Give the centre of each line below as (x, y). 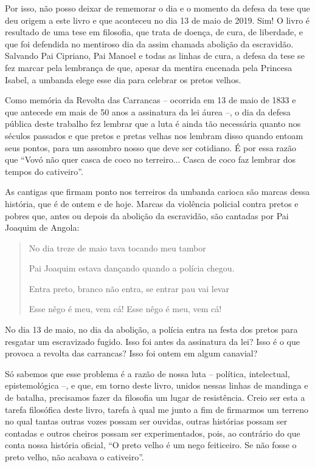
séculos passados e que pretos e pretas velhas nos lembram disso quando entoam (154, 135)
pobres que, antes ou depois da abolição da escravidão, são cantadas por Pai (147, 215)
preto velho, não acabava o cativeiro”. (74, 457)
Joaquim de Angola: (42, 227)
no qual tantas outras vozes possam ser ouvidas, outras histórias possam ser (146, 421)
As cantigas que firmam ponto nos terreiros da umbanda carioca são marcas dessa (157, 192)
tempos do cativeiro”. (44, 171)
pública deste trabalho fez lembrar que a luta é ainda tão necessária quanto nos (153, 124)
